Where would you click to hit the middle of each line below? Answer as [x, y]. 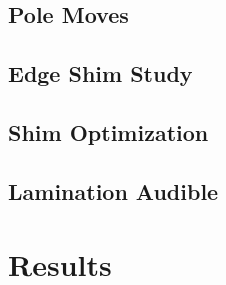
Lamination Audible [113, 190]
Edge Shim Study [100, 73]
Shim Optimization [108, 131]
